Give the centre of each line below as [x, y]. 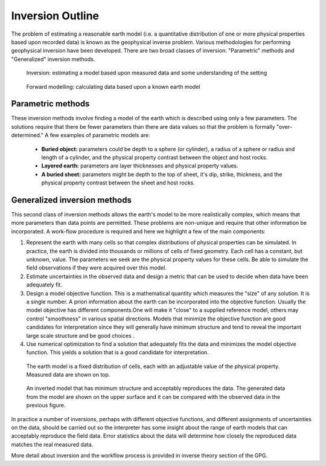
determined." [27, 135]
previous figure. [46, 406]
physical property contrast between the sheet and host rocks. [118, 183]
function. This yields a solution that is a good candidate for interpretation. [117, 352]
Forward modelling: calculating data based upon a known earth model [113, 86]
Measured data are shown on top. [68, 375]
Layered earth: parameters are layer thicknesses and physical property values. [140, 166]
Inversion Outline [55, 16]
